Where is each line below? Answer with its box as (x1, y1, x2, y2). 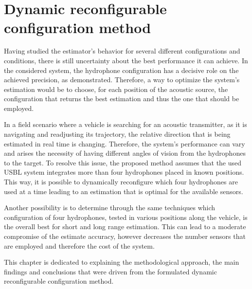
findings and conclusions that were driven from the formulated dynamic (4, 266, 217, 276)
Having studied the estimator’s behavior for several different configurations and (4, 46, 240, 56)
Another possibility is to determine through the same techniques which (4, 202, 216, 213)
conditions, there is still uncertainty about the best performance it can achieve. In (4, 55, 248, 65)
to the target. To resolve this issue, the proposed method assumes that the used (4, 157, 242, 167)
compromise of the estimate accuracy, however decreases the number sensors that (4, 231, 246, 241)
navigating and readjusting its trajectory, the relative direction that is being (4, 129, 231, 139)
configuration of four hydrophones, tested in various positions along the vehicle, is (4, 212, 248, 222)
